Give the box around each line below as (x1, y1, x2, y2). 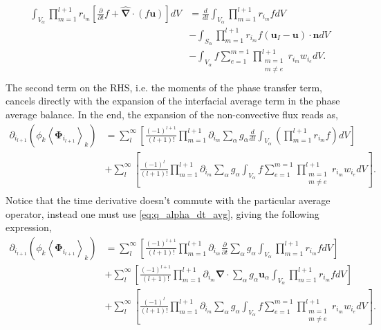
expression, (6, 220, 52, 235)
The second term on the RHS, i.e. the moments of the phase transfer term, (6, 80, 322, 94)
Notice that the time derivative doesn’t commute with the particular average (6, 192, 331, 207)
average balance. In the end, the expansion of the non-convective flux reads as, (6, 107, 338, 121)
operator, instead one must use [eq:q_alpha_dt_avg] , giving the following (6, 206, 319, 221)
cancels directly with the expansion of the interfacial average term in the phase (6, 93, 340, 108)
